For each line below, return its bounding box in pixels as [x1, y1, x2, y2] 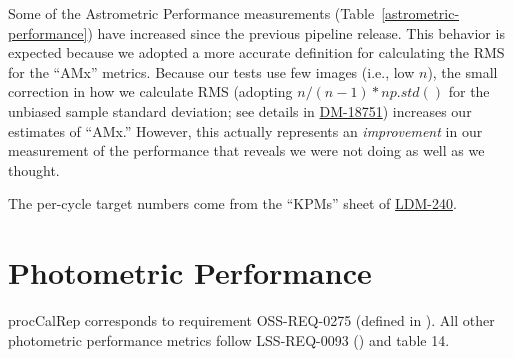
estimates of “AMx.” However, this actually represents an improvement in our [8, 120, 483, 141]
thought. [8, 159, 60, 180]
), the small [427, 61, 498, 82]
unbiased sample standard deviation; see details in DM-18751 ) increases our [8, 100, 472, 121]
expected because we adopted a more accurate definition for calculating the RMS [8, 42, 505, 63]
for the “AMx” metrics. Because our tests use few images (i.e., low [8, 61, 415, 82]
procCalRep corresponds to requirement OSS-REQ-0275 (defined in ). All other [8, 310, 495, 331]
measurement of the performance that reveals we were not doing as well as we [8, 140, 485, 161]
